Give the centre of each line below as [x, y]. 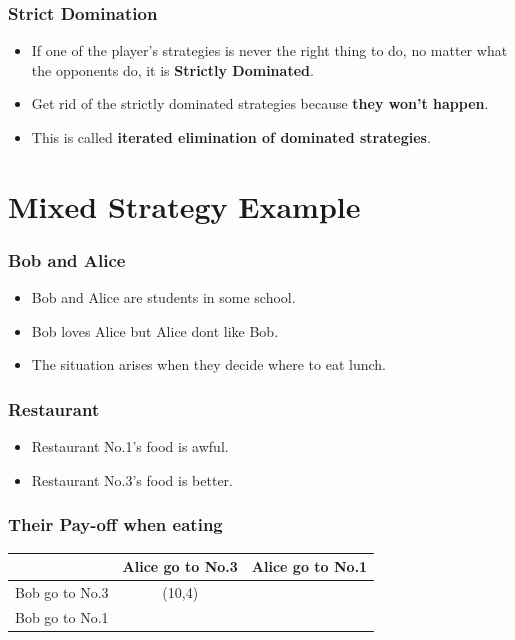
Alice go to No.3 [180, 566]
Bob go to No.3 [62, 591]
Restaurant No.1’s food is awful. [130, 446]
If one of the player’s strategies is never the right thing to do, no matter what [269, 50]
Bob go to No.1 [62, 616]
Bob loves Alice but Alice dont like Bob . [155, 330]
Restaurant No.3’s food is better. [132, 479]
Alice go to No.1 [309, 566]
